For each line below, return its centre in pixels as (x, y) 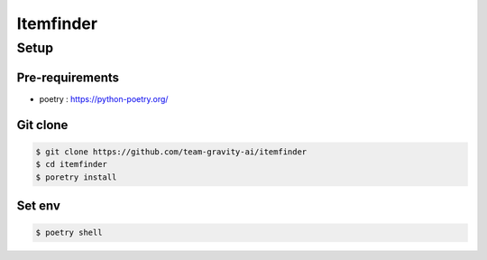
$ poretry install (76, 177)
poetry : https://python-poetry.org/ (104, 98)
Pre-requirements (68, 77)
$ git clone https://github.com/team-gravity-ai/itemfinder (171, 152)
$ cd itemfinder (72, 164)
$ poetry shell (69, 233)
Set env (38, 205)
